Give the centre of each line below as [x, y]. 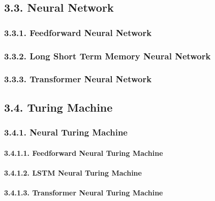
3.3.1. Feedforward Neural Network [78, 32]
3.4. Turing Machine [58, 107]
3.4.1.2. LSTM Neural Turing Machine [73, 172]
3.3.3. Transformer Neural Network [78, 79]
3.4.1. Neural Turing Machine [66, 132]
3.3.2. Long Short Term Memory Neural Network [107, 56]
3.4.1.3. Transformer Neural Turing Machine [84, 192]
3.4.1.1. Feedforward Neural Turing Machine [84, 153]
